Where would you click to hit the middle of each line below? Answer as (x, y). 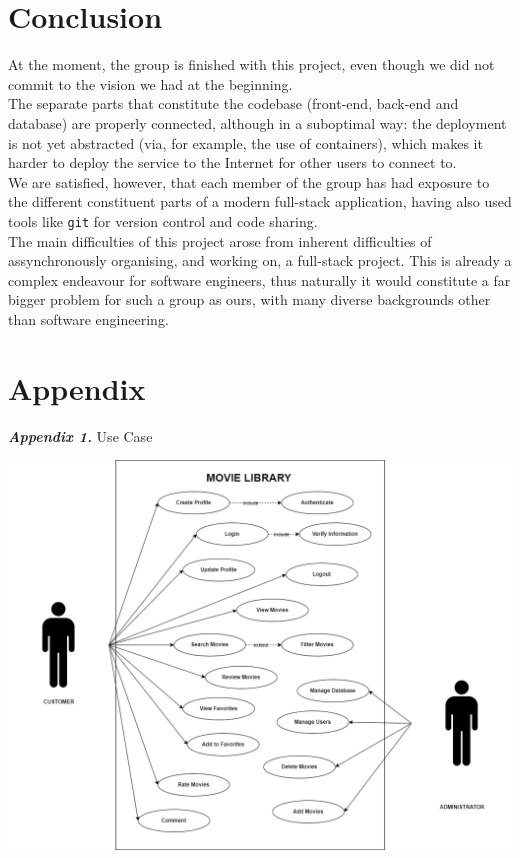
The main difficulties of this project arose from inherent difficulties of (220, 240)
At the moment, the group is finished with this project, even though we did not (251, 64)
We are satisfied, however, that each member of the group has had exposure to (249, 181)
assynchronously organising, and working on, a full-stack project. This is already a (260, 260)
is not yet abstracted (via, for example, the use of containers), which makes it (245, 142)
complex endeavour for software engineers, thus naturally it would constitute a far (259, 279)
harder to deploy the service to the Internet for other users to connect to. (232, 162)
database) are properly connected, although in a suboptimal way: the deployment (257, 122)
